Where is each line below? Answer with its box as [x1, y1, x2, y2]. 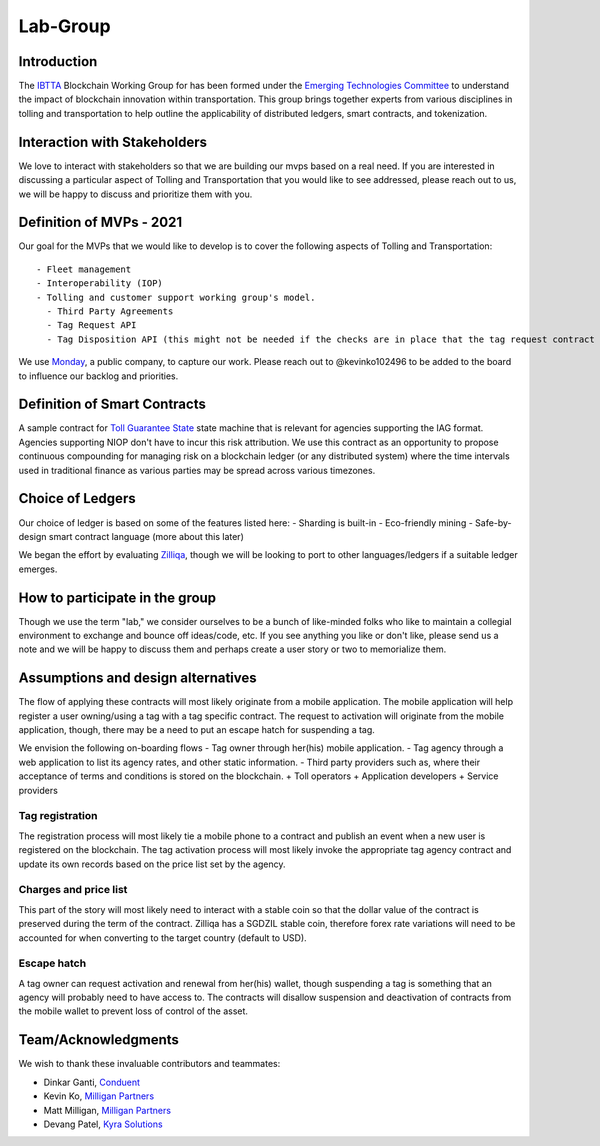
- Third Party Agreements [46, 306, 174, 317]
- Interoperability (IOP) [36, 278, 164, 289]
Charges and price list [18, 883, 128, 897]
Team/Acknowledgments [18, 1031, 180, 1049]
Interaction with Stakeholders [18, 133, 208, 150]
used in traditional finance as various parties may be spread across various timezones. [18, 464, 376, 476]
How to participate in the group [18, 589, 217, 606]
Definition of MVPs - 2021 [18, 214, 183, 231]
